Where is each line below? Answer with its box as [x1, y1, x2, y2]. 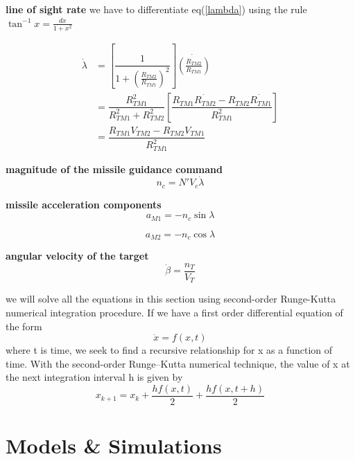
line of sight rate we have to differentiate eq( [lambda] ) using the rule [6, 2, 307, 16]
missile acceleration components [6, 197, 162, 211]
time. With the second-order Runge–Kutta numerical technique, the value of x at [6, 356, 350, 370]
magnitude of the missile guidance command [6, 161, 223, 176]
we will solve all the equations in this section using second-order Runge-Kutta [6, 291, 336, 306]
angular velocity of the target [6, 249, 149, 263]
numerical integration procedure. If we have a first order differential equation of [6, 305, 343, 320]
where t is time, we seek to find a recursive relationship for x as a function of [6, 343, 333, 357]
